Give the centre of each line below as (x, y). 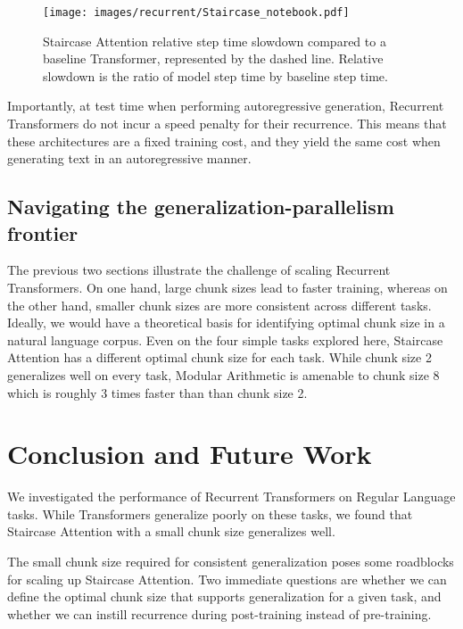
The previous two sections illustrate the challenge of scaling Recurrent (199, 270)
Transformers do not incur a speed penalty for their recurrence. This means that (227, 124)
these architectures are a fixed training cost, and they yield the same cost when (224, 141)
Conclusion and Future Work (190, 454)
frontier (43, 232)
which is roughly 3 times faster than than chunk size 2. (157, 392)
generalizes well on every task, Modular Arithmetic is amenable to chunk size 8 (223, 374)
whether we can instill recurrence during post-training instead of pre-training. (219, 613)
